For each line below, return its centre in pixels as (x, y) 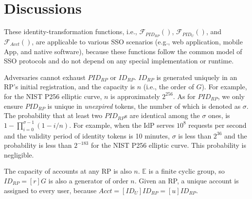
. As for (184, 96)
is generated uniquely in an (197, 77)
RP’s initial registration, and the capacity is (70, 87)
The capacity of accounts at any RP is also (68, 171)
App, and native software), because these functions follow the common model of (123, 51)
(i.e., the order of (169, 87)
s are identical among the (162, 115)
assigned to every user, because (50, 190)
